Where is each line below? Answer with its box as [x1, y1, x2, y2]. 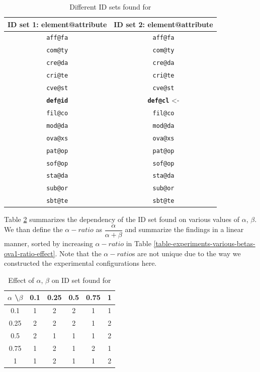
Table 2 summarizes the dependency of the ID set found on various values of [4, 214, 240, 225]
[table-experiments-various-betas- [153, 238, 255, 249]
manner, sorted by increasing [4, 238, 93, 249]
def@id [46, 97, 68, 104]
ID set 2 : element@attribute [114, 19, 213, 29]
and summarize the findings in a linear [125, 224, 244, 235]
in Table [126, 238, 151, 249]
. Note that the [55, 248, 102, 258]
